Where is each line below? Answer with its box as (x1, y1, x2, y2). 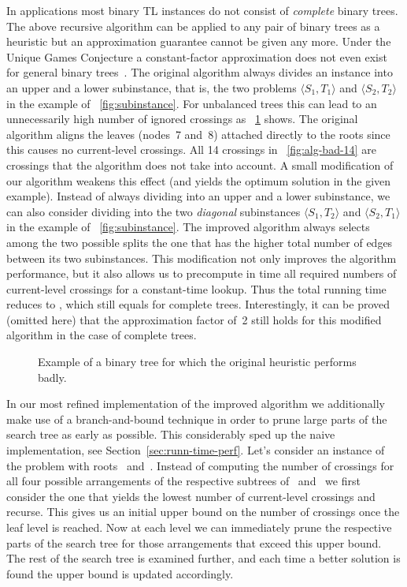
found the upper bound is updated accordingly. (6, 565, 234, 581)
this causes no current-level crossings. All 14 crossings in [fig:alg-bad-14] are (6, 141, 376, 158)
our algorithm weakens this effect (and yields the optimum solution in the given (6, 172, 391, 189)
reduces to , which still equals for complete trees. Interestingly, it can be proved (6, 296, 390, 312)
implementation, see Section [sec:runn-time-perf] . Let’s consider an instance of (6, 442, 385, 458)
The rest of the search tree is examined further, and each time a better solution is (6, 550, 401, 566)
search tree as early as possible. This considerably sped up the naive (6, 426, 335, 443)
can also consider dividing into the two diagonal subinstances (6, 203, 301, 219)
